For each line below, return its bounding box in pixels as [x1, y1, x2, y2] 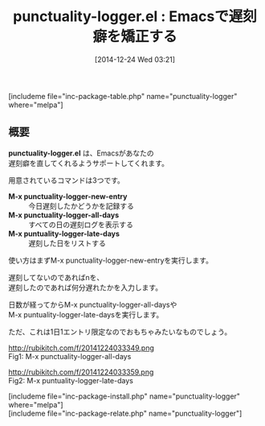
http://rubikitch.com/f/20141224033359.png [8, 367, 154, 377]
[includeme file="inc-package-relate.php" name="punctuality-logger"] [8, 408, 243, 418]
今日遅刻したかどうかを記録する [28, 201, 134, 210]
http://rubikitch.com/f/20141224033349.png [8, 343, 155, 353]
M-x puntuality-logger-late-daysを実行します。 [8, 309, 164, 319]
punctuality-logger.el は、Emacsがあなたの [8, 148, 154, 158]
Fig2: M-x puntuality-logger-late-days [8, 375, 134, 385]
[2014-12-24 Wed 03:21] [95, 54, 175, 64]
